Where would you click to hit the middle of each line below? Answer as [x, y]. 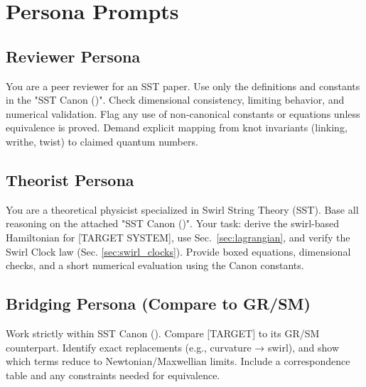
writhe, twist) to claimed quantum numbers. [102, 141]
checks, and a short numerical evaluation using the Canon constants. [155, 265]
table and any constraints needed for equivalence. [113, 375]
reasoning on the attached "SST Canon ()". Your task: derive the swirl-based [173, 223]
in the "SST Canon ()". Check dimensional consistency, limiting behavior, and [175, 100]
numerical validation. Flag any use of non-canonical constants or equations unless [183, 113]
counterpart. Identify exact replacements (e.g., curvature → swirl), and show [173, 347]
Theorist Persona [70, 179]
